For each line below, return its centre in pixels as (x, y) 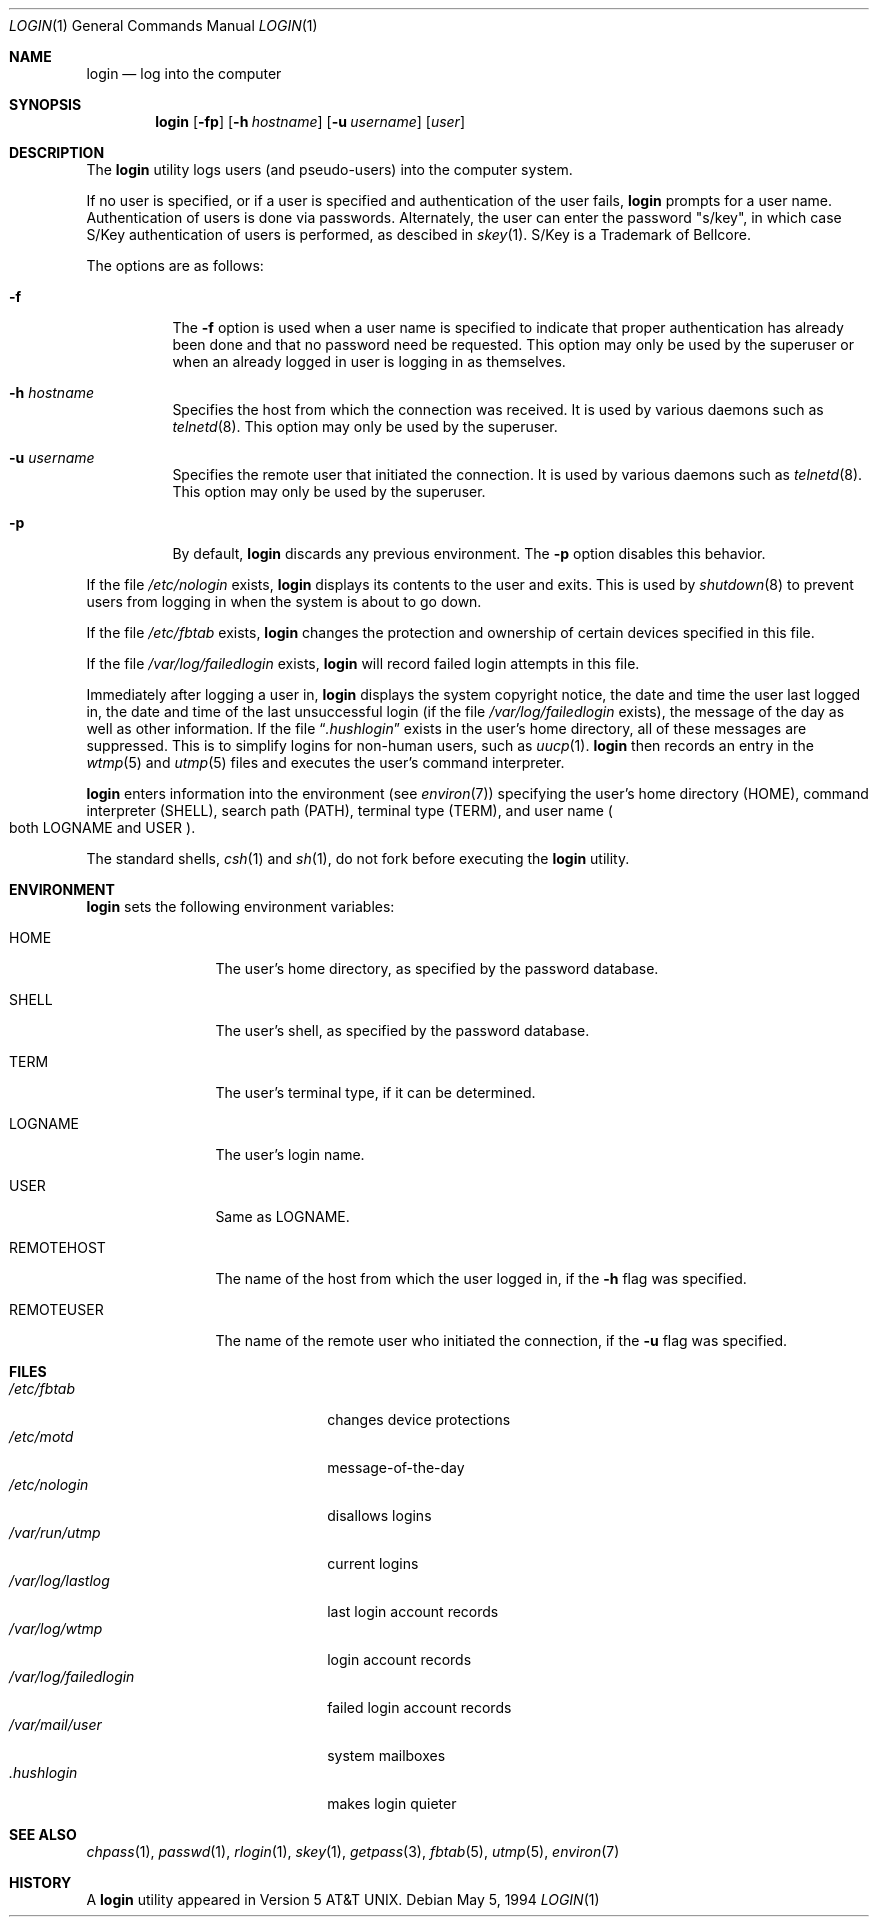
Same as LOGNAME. (282, 1216)
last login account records (413, 1611)
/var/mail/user (55, 1724)
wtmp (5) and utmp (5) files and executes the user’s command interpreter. (325, 762)
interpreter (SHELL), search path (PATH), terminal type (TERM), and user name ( (349, 810)
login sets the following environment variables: (240, 906)
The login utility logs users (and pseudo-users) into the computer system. (329, 169)
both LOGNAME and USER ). (102, 827)
